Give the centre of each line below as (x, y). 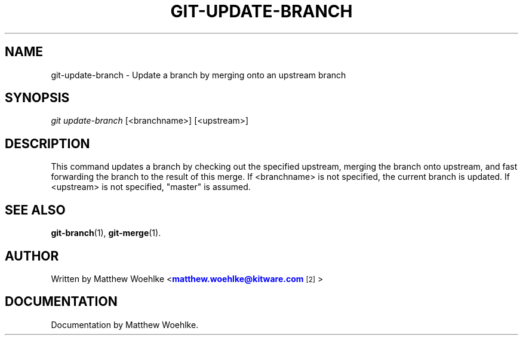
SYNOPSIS (37, 98)
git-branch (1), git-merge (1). (106, 233)
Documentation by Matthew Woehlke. (125, 324)
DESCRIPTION (47, 143)
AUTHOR (32, 256)
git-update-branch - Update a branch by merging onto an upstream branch (199, 75)
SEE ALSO (35, 210)
